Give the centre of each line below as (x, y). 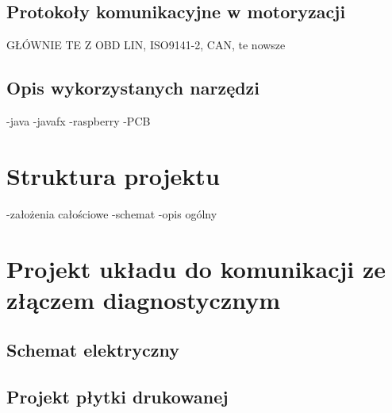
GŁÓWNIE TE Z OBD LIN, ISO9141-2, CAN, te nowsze (146, 45)
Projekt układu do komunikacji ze (196, 268)
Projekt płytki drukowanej (117, 397)
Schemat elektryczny (93, 350)
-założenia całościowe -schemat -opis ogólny (112, 213)
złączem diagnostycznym (144, 299)
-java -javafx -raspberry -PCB (79, 121)
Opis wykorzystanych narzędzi (133, 88)
